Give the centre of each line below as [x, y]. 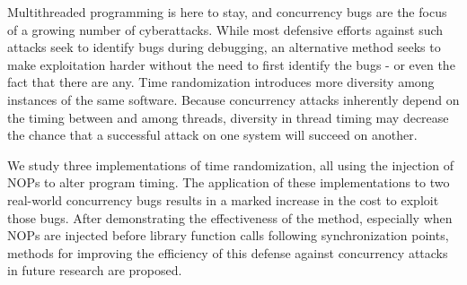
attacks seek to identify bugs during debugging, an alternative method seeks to [224, 47]
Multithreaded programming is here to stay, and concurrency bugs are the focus [227, 12]
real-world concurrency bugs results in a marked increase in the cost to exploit [223, 199]
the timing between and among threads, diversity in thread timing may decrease [228, 117]
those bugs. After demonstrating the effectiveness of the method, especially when [230, 217]
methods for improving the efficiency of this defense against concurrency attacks [228, 252]
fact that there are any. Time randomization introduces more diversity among [221, 82]
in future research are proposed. [95, 270]
